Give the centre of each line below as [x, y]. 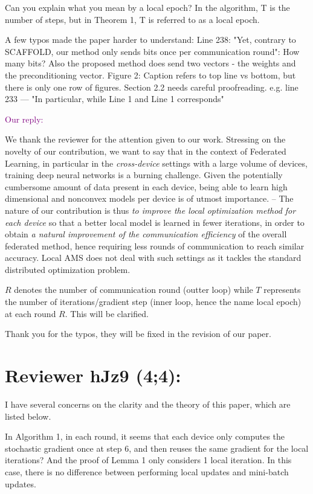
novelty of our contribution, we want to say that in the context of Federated [146, 151]
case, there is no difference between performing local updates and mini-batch [147, 471]
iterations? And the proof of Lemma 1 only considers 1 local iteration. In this [148, 460]
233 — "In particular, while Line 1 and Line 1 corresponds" [115, 99]
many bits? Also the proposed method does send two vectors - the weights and [150, 63]
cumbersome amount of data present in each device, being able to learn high [146, 186]
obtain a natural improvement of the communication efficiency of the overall [146, 234]
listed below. [28, 416]
